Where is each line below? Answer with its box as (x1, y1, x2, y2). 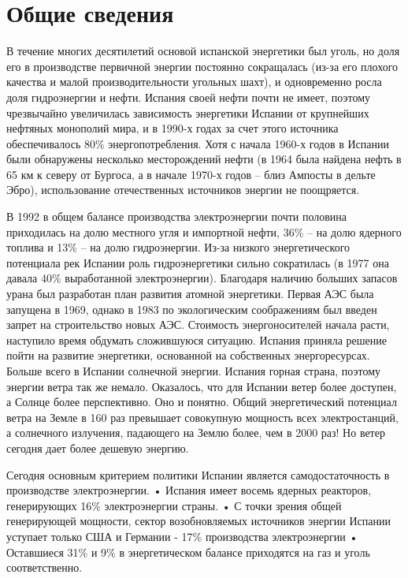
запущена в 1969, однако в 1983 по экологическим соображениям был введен (6, 300, 377, 317)
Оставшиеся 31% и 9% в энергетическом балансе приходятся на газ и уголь (6, 543, 370, 560)
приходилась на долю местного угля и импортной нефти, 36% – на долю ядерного (6, 223, 402, 240)
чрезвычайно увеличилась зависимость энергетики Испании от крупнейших (6, 104, 369, 121)
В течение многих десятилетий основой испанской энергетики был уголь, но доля (6, 43, 400, 59)
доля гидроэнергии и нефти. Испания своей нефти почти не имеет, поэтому (6, 88, 370, 105)
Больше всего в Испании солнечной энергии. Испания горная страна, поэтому (6, 363, 381, 378)
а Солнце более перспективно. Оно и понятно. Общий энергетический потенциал (6, 393, 397, 410)
